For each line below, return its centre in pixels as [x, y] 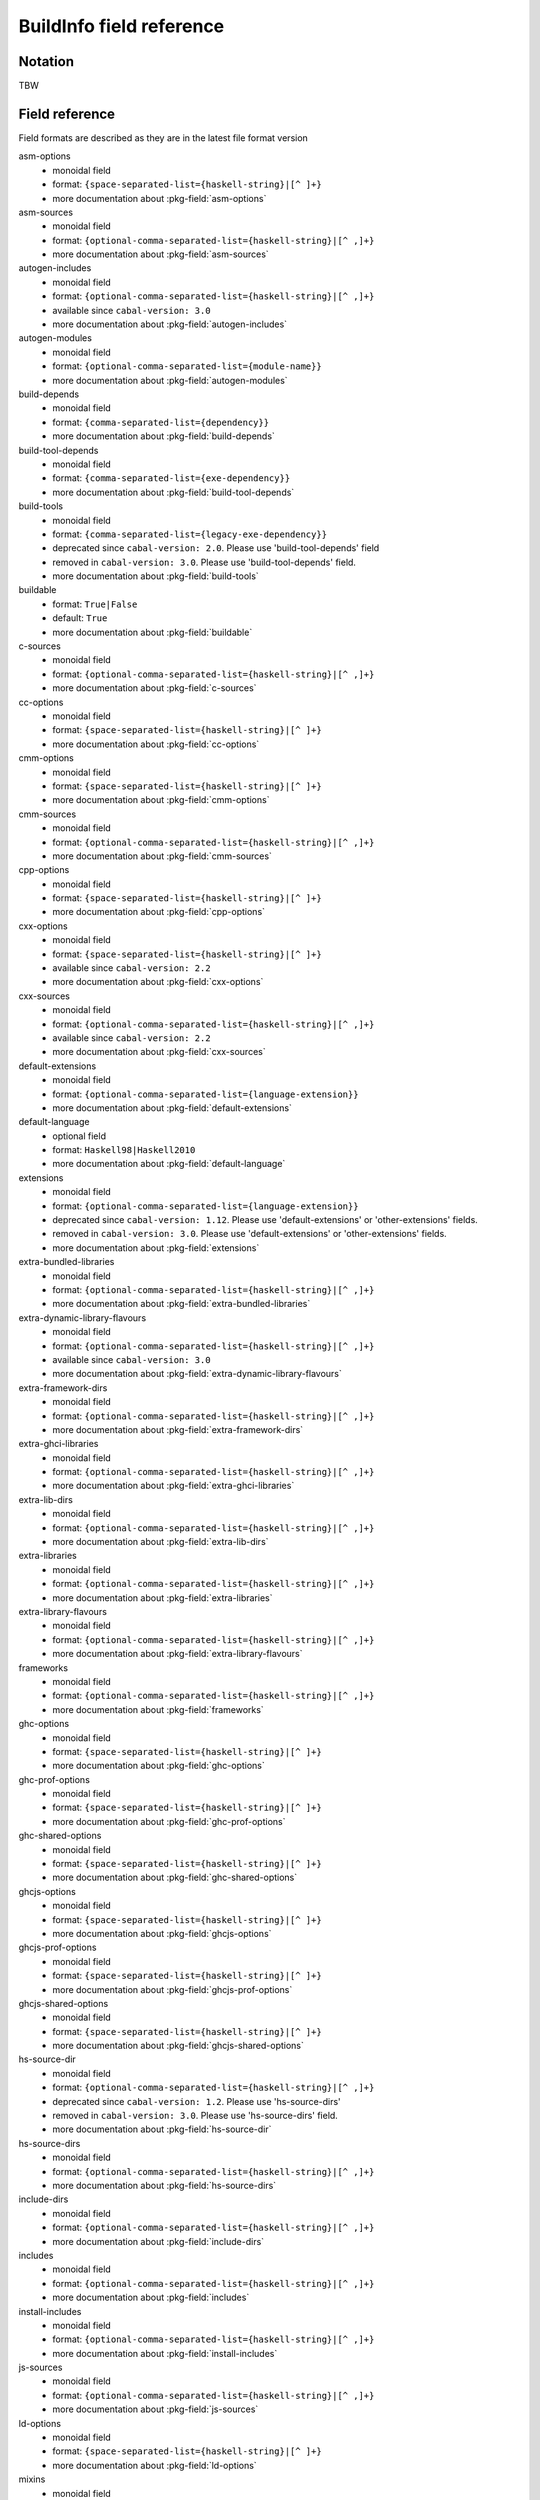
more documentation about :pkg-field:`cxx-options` [158, 982]
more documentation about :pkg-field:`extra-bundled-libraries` [181, 1304]
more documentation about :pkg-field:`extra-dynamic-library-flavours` [197, 1374]
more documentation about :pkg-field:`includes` [151, 2297]
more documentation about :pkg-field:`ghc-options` [158, 1766]
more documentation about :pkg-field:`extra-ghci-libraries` [173, 1486]
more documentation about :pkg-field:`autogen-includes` [170, 324]
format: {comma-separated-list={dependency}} [161, 422]
